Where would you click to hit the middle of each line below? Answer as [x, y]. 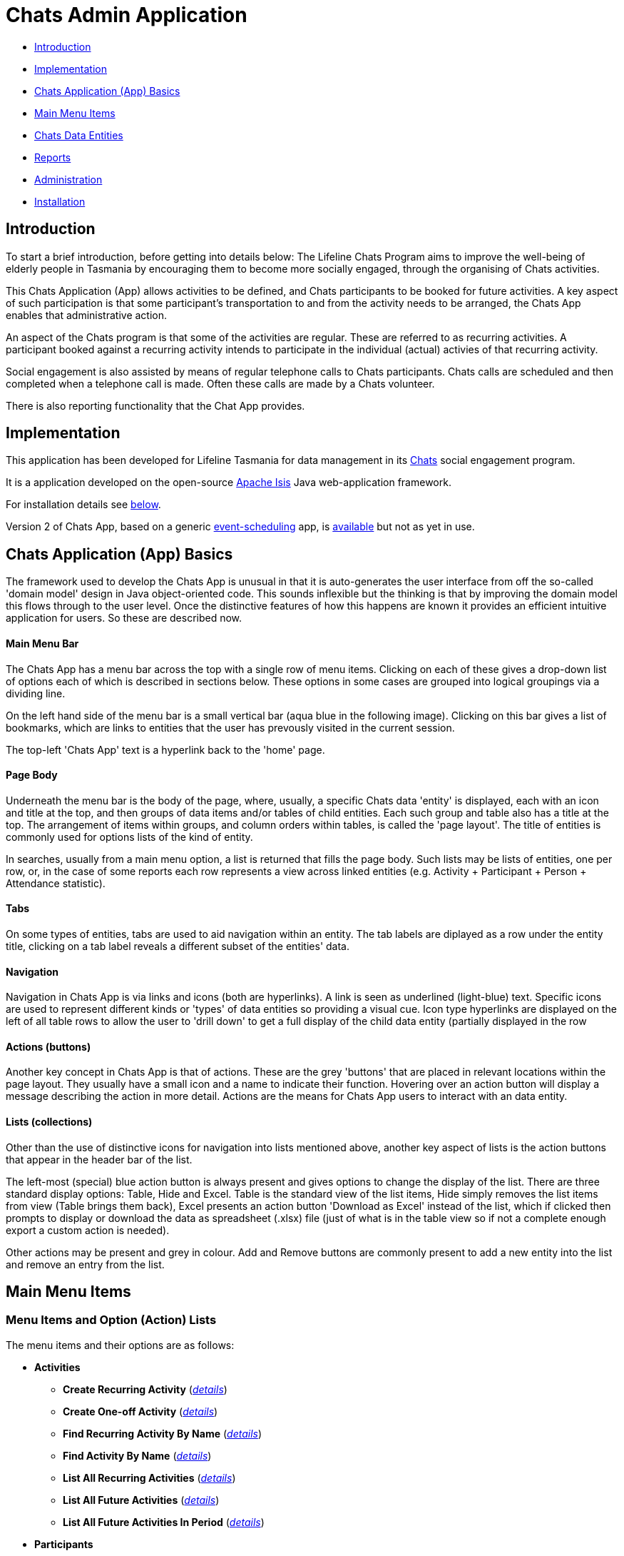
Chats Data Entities [79, 135]
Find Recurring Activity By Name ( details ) [163, 1433]
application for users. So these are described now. [124, 618]
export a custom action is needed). [88, 1230]
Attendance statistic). [56, 883]
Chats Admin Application [127, 15]
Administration [68, 179]
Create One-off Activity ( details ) [140, 1411]
